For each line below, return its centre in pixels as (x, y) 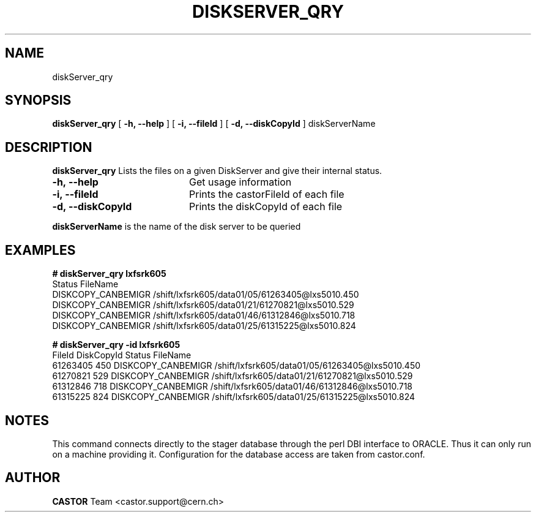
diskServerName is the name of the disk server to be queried (177, 227)
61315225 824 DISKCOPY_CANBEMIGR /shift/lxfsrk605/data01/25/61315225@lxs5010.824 (234, 397)
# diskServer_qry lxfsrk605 (109, 274)
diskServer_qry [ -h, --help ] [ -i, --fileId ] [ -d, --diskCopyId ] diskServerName (214, 124)
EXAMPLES (40, 250)
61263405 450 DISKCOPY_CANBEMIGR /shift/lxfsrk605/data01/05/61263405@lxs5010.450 (236, 366)
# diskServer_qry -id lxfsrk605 (116, 345)
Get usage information (240, 182)
